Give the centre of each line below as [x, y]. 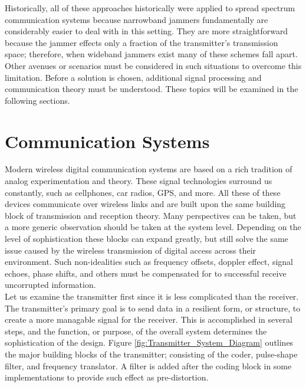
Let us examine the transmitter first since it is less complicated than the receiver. [152, 296]
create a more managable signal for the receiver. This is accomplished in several [149, 319]
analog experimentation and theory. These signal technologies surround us [139, 181]
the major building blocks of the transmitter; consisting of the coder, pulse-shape [151, 354]
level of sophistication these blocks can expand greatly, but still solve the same [147, 239]
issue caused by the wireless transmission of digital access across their [131, 250]
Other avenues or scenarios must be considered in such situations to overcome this [153, 65]
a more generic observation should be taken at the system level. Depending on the [153, 227]
